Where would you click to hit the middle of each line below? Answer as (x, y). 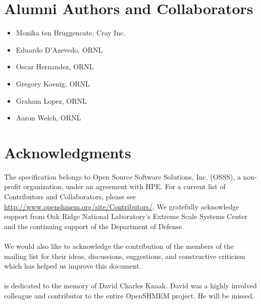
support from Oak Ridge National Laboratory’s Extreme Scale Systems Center (126, 216)
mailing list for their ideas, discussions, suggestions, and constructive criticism (125, 256)
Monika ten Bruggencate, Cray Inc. (71, 33)
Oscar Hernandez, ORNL (55, 67)
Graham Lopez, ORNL (51, 100)
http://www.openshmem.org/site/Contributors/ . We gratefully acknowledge (122, 206)
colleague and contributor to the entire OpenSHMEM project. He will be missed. (129, 295)
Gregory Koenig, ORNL (53, 83)
